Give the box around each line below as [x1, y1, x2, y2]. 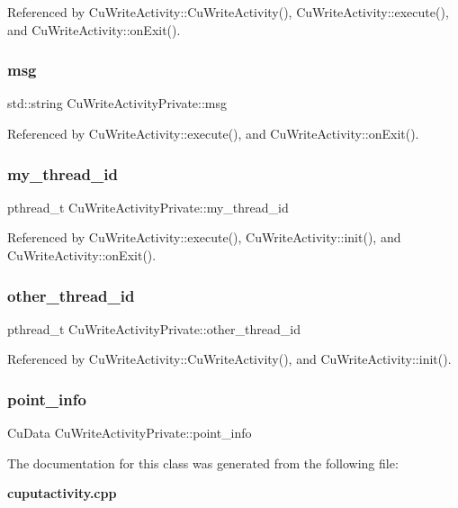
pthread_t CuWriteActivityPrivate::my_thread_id [7, 197, 289, 216]
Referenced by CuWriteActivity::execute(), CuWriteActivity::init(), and [7, 228, 401, 247]
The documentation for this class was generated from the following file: [7, 453, 399, 472]
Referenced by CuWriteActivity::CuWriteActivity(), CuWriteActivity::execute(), [7, 3, 449, 21]
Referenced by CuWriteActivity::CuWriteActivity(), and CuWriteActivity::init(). [7, 349, 452, 368]
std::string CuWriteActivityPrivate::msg [7, 94, 228, 113]
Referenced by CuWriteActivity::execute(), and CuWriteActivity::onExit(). [7, 124, 419, 142]
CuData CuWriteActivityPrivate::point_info [7, 423, 252, 442]
